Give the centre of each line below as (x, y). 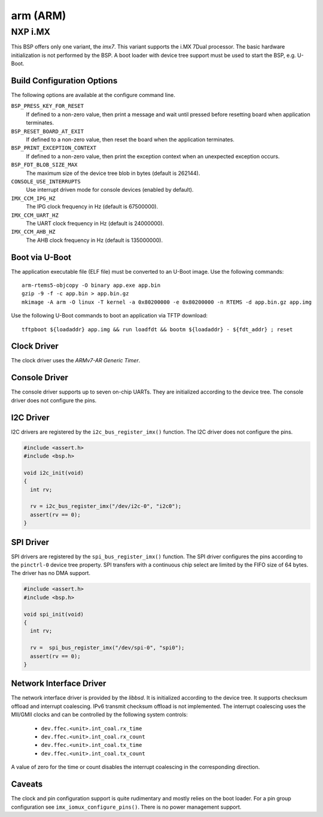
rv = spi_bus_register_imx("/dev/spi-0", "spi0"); (107, 648)
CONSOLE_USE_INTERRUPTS (46, 181)
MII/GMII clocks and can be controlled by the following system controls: (99, 715)
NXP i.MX (31, 32)
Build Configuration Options (64, 81)
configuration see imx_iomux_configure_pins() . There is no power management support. (126, 807)
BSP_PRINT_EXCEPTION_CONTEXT (54, 148)
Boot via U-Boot (41, 257)
